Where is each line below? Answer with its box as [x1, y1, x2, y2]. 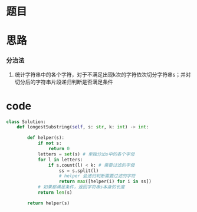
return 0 [48, 146, 70, 152]
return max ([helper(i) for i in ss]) [58, 178, 152, 185]
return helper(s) [27, 200, 70, 206]
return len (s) [37, 190, 73, 196]
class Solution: [6, 118, 46, 125]
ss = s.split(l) [58, 168, 99, 174]
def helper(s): [27, 135, 65, 141]
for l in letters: [37, 157, 83, 163]
